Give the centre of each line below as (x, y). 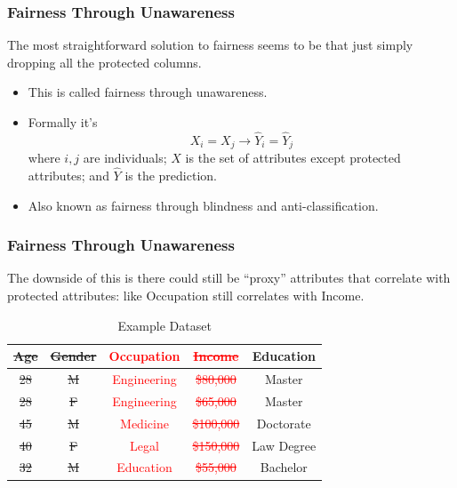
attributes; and (68, 176)
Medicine (144, 423)
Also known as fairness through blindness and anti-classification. (203, 205)
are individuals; (125, 158)
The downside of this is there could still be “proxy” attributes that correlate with (229, 278)
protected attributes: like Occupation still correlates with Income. (186, 296)
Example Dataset (164, 325)
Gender (73, 356)
